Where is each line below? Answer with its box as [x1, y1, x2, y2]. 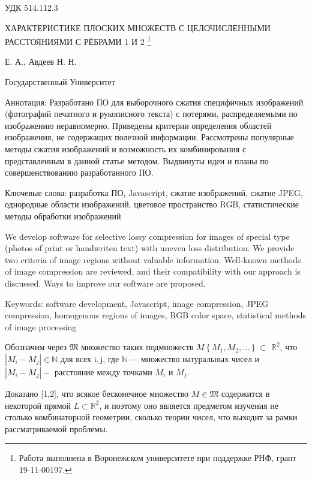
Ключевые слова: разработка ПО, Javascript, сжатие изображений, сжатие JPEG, [5, 186, 303, 198]
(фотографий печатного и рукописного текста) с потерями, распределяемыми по [5, 107, 298, 120]
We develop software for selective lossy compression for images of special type [5, 230, 290, 242]
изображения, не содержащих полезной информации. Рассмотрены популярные [5, 131, 295, 143]
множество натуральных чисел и [140, 352, 260, 364]
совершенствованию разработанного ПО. [5, 166, 154, 179]
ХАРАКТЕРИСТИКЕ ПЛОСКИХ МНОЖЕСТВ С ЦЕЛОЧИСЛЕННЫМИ [5, 21, 271, 34]
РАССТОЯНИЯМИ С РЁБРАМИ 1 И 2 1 [5, 34, 151, 47]
